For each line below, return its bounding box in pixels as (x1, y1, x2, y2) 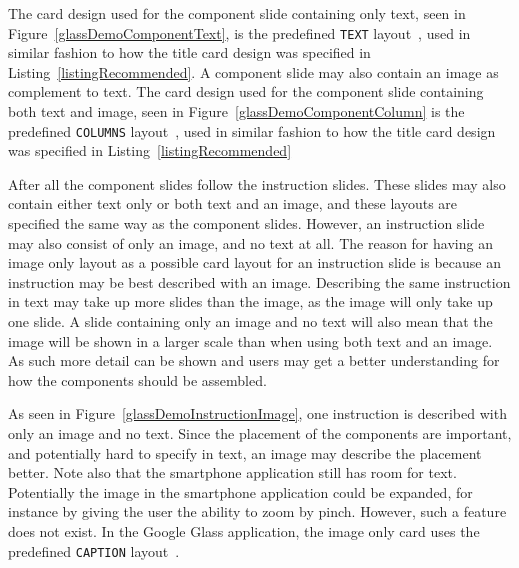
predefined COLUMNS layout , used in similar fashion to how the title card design (8, 120, 496, 141)
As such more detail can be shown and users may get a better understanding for (8, 350, 500, 371)
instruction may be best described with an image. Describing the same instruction (8, 271, 511, 292)
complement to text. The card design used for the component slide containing (8, 81, 484, 102)
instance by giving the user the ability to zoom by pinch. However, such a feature (8, 501, 507, 522)
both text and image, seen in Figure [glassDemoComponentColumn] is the (8, 101, 465, 122)
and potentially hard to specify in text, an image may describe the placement (8, 442, 482, 463)
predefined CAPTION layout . (8, 540, 180, 561)
